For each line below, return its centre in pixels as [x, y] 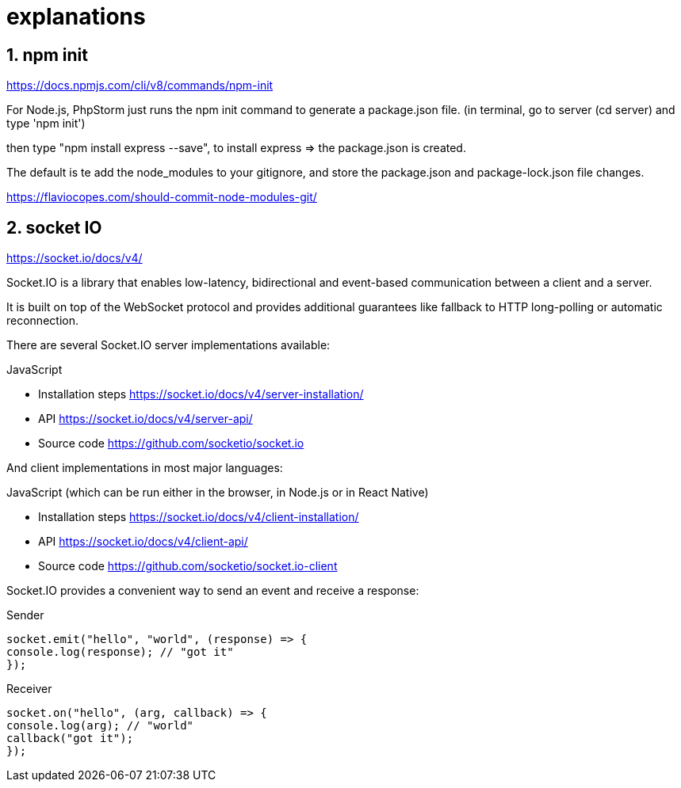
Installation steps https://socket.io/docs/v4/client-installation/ [199, 517]
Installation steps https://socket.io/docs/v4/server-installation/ [201, 394]
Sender [25, 615]
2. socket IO [54, 227]
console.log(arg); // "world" [100, 726]
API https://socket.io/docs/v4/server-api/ [145, 419]
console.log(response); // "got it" [120, 652]
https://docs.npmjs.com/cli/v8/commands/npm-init [140, 86]
